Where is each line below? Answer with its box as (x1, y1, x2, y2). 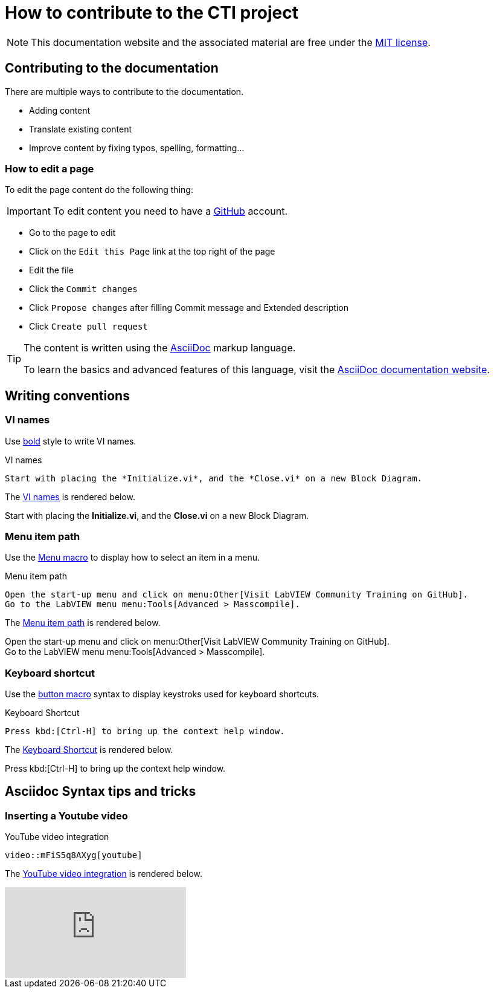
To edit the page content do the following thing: (5, 184, 193, 195)
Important (7, 205, 51, 218)
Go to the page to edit (29, 227, 116, 238)
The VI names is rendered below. (5, 491, 136, 502)
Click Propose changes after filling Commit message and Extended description (29, 302, 348, 313)
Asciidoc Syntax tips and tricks (5, 784, 196, 799)
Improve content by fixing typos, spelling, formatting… (29, 142, 245, 153)
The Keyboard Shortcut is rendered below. (5, 744, 173, 755)
